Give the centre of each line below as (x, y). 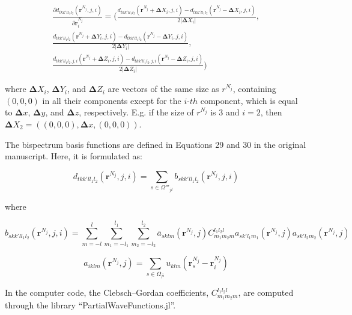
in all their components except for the (112, 100)
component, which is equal (249, 100)
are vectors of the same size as (163, 89)
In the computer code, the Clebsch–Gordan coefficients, (107, 292)
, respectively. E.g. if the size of (136, 112)
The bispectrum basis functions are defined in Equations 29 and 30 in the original (156, 144)
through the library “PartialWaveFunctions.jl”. (90, 305)
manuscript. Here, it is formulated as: (74, 156)
